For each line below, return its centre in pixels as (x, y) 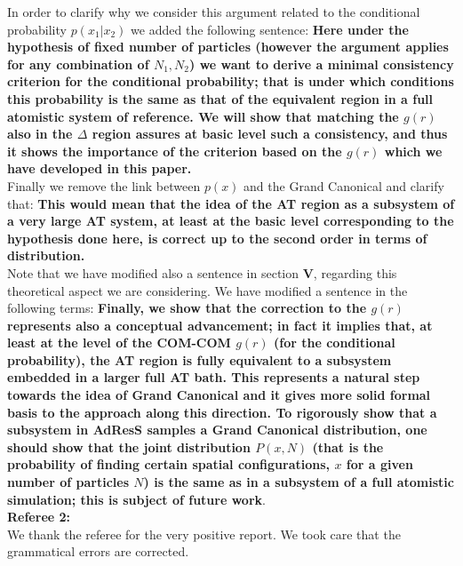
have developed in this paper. (100, 168)
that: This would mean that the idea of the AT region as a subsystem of (231, 203)
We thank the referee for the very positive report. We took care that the (204, 534)
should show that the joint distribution (129, 446)
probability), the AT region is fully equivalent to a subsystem (200, 359)
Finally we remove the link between (104, 185)
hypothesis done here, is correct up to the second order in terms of (217, 238)
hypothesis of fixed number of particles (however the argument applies (228, 47)
